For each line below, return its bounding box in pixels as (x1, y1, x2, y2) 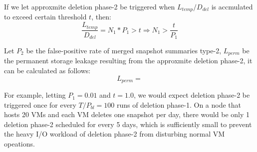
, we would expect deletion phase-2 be (133, 90, 250, 100)
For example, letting (4, 90, 66, 100)
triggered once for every (4, 99, 76, 110)
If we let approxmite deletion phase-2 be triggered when (4, 1, 175, 11)
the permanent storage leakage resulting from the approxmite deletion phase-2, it (4, 55, 253, 66)
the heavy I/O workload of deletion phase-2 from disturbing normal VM (4, 129, 225, 139)
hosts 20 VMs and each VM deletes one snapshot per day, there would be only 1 (4, 109, 250, 120)
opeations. (4, 139, 35, 149)
